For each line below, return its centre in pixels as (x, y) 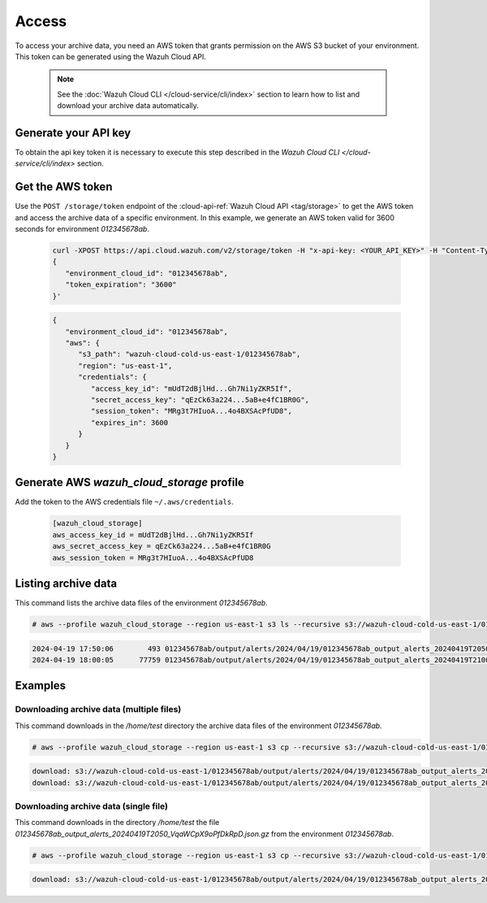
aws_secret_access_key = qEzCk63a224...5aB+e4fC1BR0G (162, 546)
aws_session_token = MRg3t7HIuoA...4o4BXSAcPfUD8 (153, 558)
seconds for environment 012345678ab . (82, 229)
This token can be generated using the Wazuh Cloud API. (111, 56)
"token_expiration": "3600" (121, 285)
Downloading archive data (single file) (91, 806)
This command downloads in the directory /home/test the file (117, 823)
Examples (41, 686)
